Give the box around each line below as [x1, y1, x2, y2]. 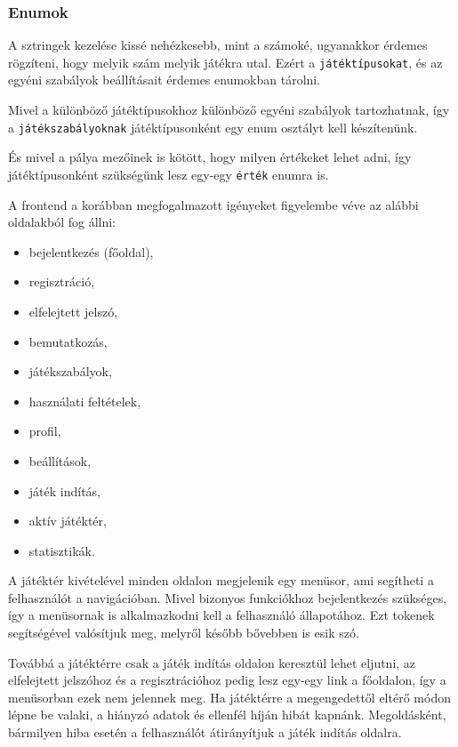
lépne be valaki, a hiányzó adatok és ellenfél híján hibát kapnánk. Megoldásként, [8, 705, 446, 724]
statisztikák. [28, 541, 95, 559]
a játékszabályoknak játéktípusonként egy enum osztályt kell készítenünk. [8, 117, 418, 136]
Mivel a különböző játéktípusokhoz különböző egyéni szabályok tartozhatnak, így [8, 100, 450, 119]
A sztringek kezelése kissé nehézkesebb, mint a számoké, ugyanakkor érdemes [8, 36, 428, 54]
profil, [28, 422, 61, 440]
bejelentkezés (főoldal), [28, 242, 154, 261]
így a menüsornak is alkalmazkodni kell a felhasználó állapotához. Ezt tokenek [8, 606, 435, 624]
